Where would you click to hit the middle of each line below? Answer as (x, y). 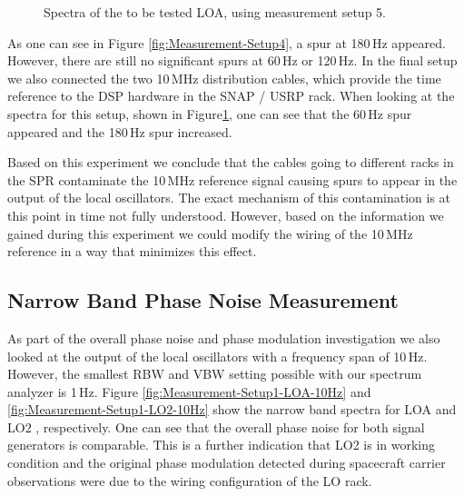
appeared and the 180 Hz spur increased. (120, 131)
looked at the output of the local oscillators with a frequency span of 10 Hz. (217, 356)
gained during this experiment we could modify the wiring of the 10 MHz (210, 233)
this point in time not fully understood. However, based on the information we (226, 215)
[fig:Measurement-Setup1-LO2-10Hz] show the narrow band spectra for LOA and (232, 409)
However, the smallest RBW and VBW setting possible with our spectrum (215, 374)
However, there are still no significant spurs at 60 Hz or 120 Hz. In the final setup (232, 60)
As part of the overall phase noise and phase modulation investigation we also (224, 337)
